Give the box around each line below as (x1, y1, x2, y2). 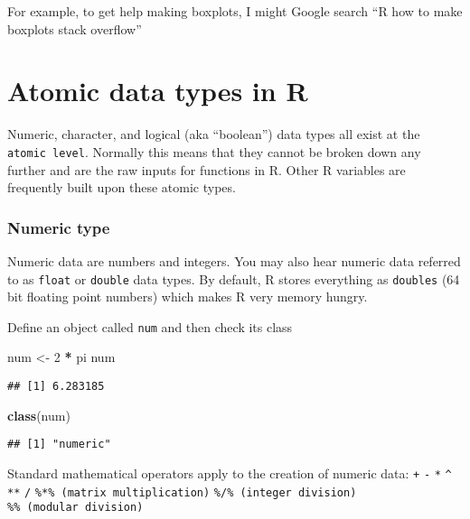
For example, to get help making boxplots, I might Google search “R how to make (7, 2, 463, 20)
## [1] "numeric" (7, 438, 111, 451)
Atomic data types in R (7, 72, 308, 109)
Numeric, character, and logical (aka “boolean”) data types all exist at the (7, 125, 420, 144)
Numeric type (7, 216, 110, 238)
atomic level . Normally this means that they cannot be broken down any (7, 142, 421, 161)
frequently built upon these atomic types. (7, 178, 236, 197)
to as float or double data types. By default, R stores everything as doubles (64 (7, 269, 460, 288)
